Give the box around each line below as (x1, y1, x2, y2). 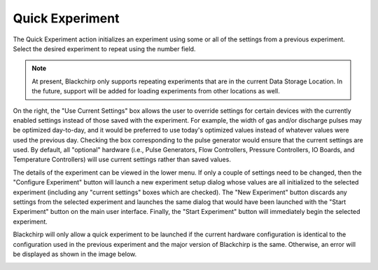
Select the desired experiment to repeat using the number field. (13, 44, 196, 53)
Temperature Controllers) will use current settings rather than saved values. (13, 155, 231, 164)
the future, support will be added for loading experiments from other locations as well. (31, 87, 280, 95)
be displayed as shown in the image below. (13, 250, 137, 258)
